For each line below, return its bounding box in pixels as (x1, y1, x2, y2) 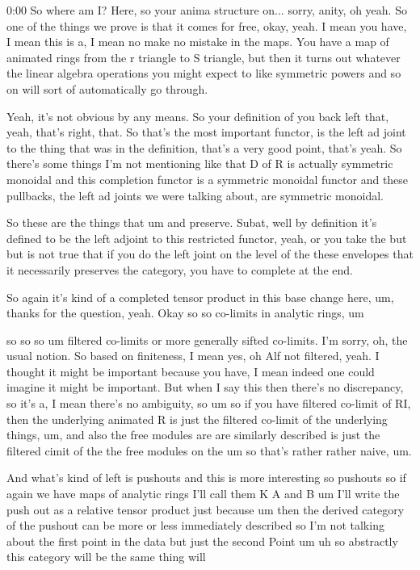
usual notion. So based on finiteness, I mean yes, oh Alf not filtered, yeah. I (6, 347, 380, 364)
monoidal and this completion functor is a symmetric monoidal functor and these (6, 170, 409, 187)
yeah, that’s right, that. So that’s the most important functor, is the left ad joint (6, 124, 406, 140)
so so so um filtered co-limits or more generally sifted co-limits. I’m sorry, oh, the (6, 331, 408, 348)
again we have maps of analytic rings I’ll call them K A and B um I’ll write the (6, 485, 400, 502)
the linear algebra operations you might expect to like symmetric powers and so (6, 65, 401, 82)
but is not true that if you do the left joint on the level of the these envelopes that (6, 245, 414, 262)
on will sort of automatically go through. (6, 80, 208, 97)
